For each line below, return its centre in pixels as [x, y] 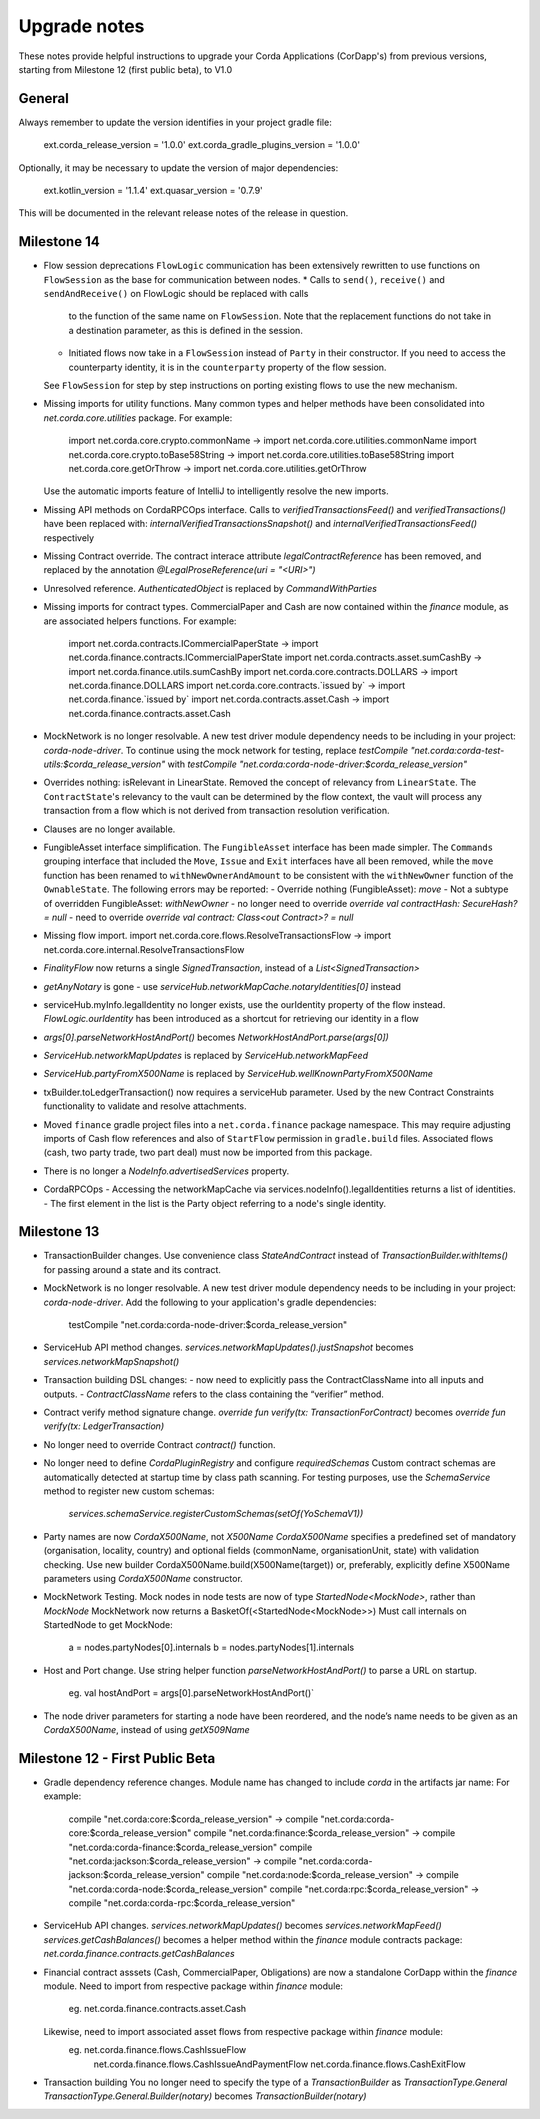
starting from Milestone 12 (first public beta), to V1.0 [125, 69]
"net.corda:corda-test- [457, 750]
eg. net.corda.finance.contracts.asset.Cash [157, 2009]
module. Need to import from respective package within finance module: [193, 1986]
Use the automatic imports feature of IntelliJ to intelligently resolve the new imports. [216, 491]
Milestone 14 [59, 241]
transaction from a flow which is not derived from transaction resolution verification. [216, 811]
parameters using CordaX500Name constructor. [143, 1578]
